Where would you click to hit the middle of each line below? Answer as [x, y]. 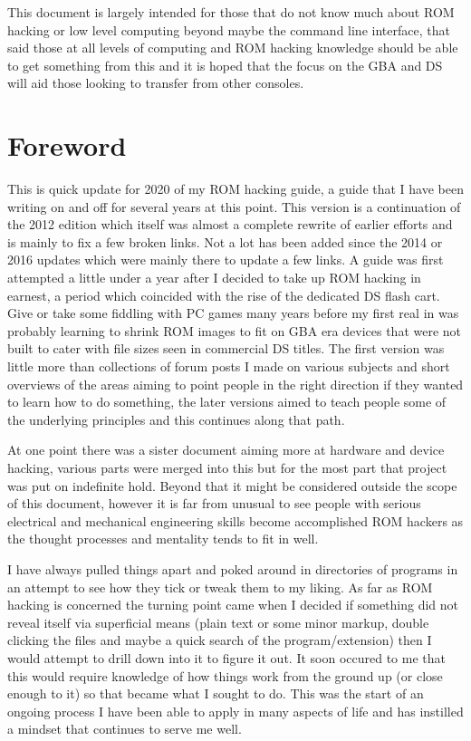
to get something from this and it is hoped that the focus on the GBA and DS [225, 65]
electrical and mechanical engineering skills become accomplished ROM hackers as [235, 520]
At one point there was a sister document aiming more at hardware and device [226, 450]
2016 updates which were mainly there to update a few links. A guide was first [226, 260]
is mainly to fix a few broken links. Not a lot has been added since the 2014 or [225, 241]
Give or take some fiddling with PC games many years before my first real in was [233, 313]
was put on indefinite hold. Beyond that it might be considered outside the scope [232, 485]
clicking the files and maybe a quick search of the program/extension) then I [220, 640]
